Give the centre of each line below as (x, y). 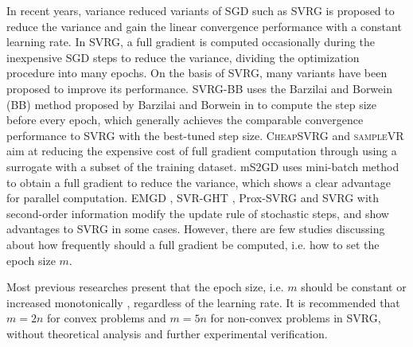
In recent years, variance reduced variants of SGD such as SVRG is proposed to (201, 10)
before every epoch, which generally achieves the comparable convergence (185, 120)
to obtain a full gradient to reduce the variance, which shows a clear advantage (199, 182)
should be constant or (354, 287)
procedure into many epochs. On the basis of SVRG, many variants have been (197, 73)
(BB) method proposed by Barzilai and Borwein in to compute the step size (192, 104)
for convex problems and (107, 318)
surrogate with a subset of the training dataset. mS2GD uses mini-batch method (203, 166)
